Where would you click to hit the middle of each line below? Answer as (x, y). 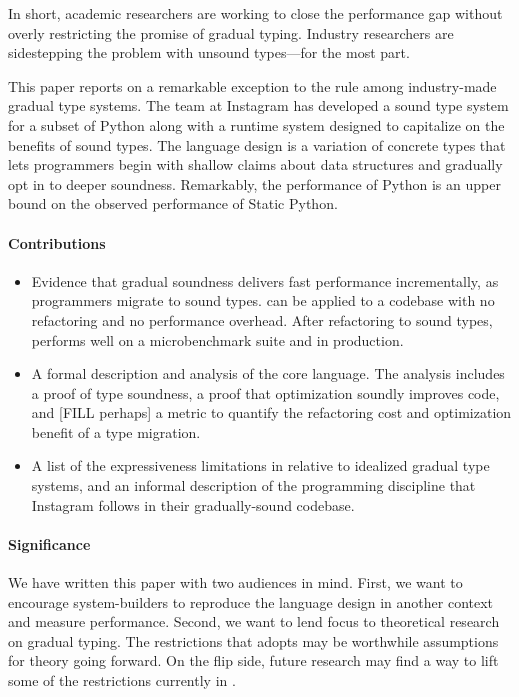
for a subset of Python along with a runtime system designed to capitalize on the (256, 124)
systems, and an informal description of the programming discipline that (253, 485)
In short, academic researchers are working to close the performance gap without (255, 13)
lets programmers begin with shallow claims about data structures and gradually (255, 164)
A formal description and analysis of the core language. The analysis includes (268, 373)
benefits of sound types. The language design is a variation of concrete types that (257, 144)
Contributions (57, 242)
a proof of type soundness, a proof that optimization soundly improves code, (265, 392)
